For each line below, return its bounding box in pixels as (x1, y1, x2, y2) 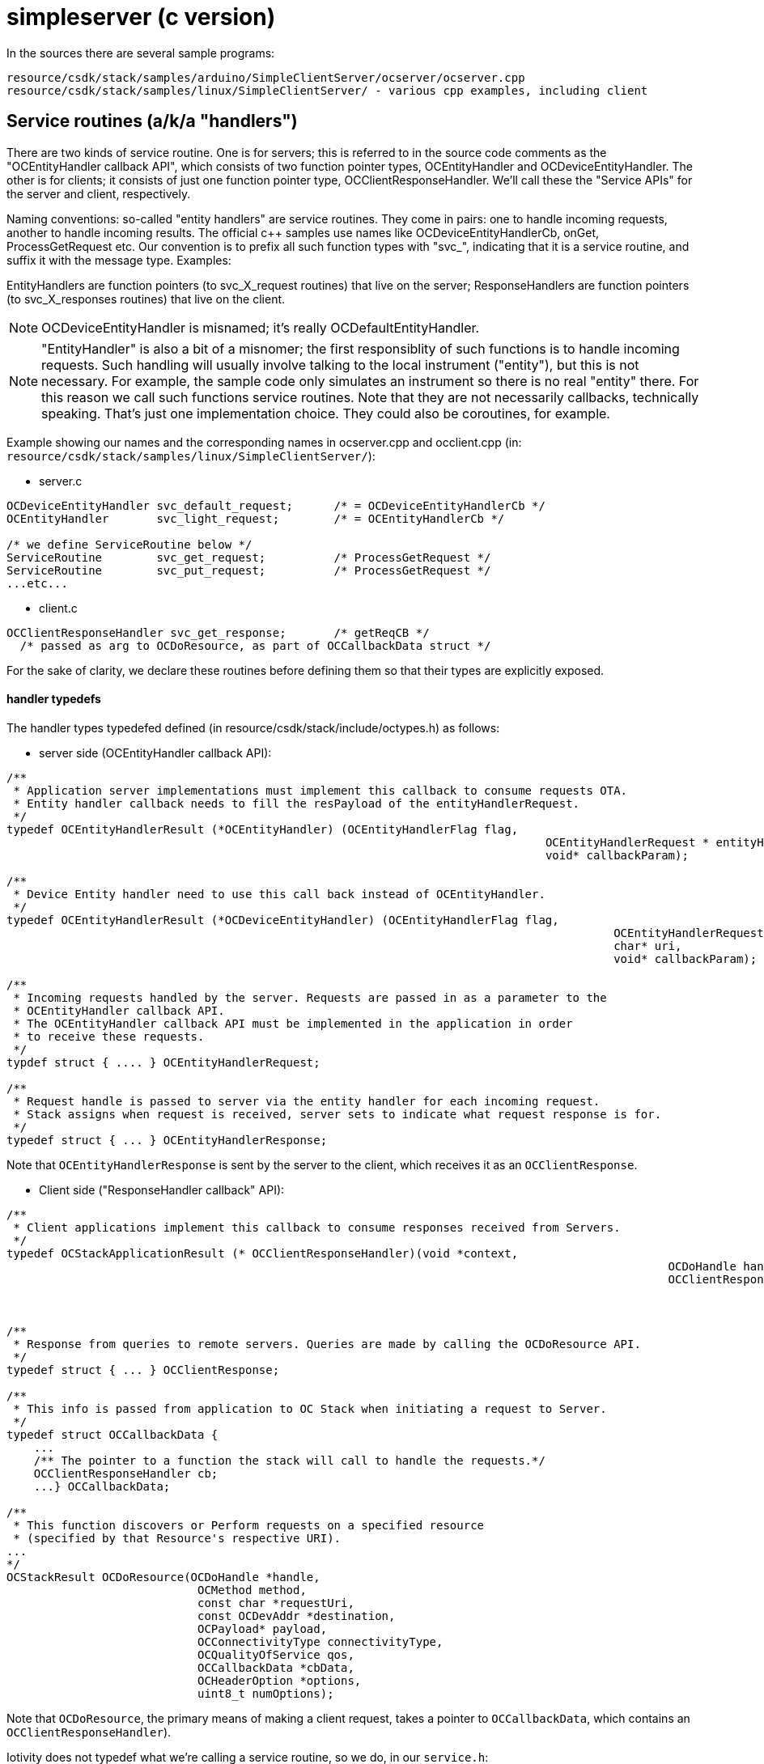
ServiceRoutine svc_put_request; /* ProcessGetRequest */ (6, 563, 491, 577)
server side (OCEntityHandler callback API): (39, 745, 272, 760)
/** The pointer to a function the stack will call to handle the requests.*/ (33, 1453, 545, 1467)
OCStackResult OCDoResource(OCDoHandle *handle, (6, 1570, 320, 1584)
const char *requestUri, (197, 1596, 354, 1609)
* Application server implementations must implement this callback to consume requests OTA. (13, 783, 628, 797)
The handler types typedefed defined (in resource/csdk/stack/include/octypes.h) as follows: (6, 720, 500, 735)
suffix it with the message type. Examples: (6, 252, 231, 267)
